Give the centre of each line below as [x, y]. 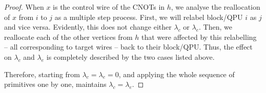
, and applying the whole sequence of [177, 74]
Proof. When [24, 7]
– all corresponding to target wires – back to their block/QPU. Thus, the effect [128, 47]
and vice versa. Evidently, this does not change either [88, 27]
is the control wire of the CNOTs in [109, 7]
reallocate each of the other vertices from [68, 37]
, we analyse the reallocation [216, 7]
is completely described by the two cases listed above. [130, 56]
